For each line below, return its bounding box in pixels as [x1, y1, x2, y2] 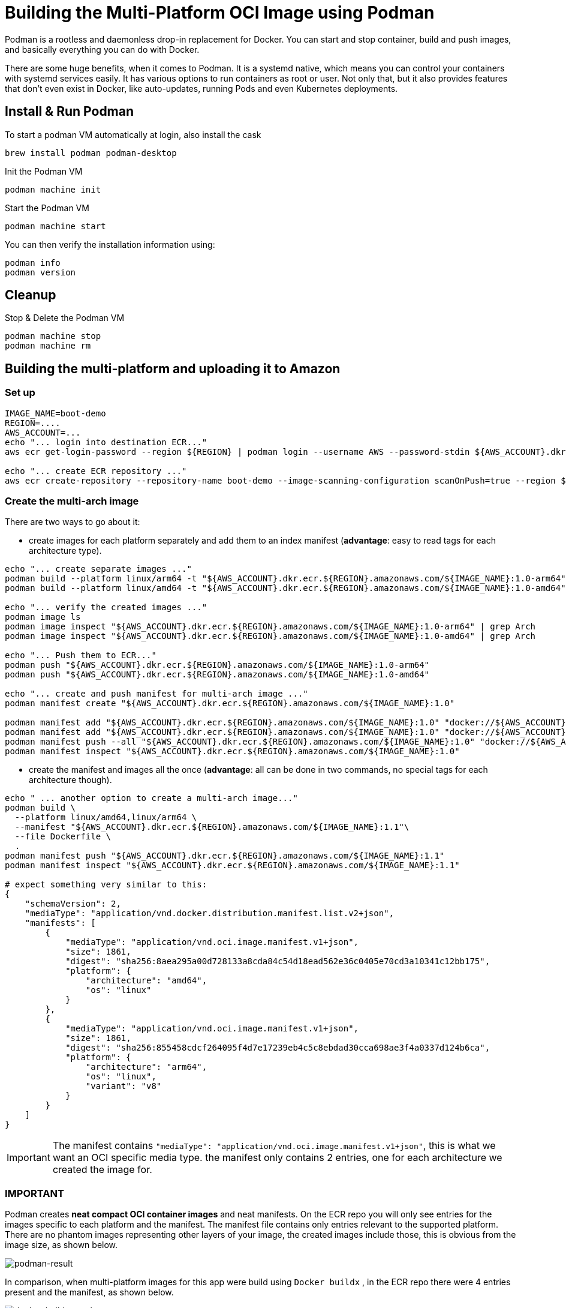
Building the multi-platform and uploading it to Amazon [5, 361, 341, 376]
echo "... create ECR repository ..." [5, 466, 187, 476]
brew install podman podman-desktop [5, 148, 177, 158]
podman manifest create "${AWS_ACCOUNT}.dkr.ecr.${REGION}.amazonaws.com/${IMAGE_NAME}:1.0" [5, 698, 455, 709]
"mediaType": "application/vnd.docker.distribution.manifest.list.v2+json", [25, 908, 395, 919]
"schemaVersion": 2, [25, 899, 121, 909]
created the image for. [52, 1163, 152, 1176]
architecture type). [29, 545, 102, 556]
